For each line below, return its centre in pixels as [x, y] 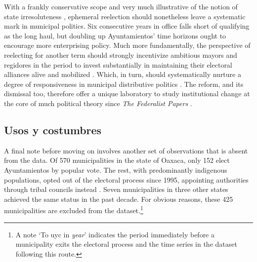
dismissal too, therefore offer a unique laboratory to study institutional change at [127, 94]
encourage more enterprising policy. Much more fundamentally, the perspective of [127, 45]
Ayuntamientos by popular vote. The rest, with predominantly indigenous [116, 169]
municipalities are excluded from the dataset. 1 [74, 209]
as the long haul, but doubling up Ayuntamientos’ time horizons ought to [115, 35]
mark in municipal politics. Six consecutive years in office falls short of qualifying [127, 26]
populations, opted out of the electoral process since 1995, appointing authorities [126, 179]
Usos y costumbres [53, 130]
